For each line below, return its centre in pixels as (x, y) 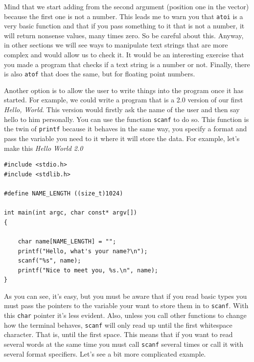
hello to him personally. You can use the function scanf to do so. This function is (127, 119)
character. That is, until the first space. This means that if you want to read (118, 334)
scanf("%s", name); (49, 261)
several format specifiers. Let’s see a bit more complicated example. (105, 353)
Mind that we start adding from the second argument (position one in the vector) (127, 6)
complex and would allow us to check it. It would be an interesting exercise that (124, 55)
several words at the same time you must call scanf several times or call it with (124, 344)
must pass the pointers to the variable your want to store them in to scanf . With (126, 305)
